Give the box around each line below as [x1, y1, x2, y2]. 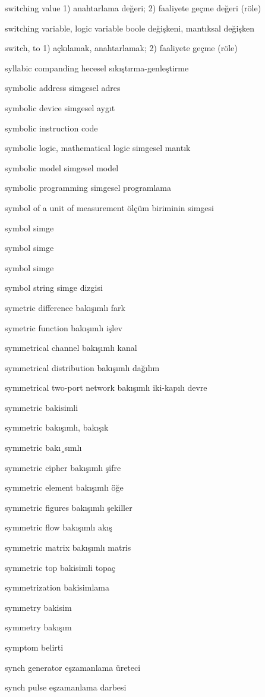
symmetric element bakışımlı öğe [5, 481, 124, 494]
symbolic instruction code [5, 121, 98, 134]
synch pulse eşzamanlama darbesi [5, 681, 127, 693]
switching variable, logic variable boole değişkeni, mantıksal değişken [5, 21, 254, 34]
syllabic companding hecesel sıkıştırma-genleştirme [5, 61, 189, 74]
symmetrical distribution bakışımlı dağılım [5, 361, 160, 373]
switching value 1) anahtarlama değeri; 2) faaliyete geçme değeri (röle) [5, 2, 261, 14]
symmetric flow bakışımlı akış [5, 521, 112, 533]
